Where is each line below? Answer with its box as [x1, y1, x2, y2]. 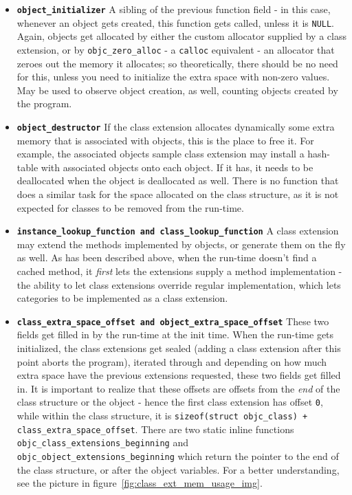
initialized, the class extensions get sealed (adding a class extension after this [16, 341, 341, 355]
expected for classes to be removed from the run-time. [16, 200, 244, 214]
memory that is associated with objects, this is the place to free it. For [16, 133, 314, 147]
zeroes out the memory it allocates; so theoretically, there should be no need [16, 56, 338, 70]
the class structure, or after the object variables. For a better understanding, [16, 462, 340, 476]
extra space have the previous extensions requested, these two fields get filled [16, 368, 341, 382]
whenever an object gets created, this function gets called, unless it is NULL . [16, 15, 335, 30]
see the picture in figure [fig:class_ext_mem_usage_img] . [16, 476, 263, 490]
